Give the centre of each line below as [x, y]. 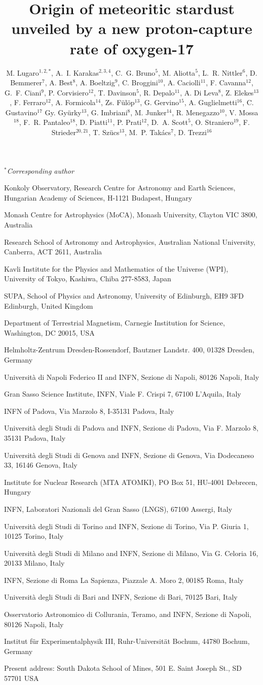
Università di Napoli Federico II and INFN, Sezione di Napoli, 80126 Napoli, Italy [132, 377]
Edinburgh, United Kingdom [49, 305]
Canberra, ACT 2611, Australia [53, 252]
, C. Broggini [138, 83]
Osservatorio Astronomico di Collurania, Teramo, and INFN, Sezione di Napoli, [128, 614]
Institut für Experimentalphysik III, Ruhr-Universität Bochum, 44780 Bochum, [127, 641]
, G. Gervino [160, 102]
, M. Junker [148, 112]
